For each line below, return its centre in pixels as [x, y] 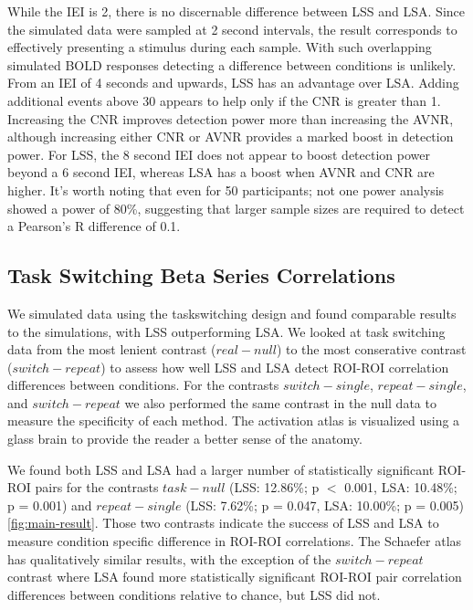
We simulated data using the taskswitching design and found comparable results [232, 313]
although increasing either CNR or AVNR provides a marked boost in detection [231, 137]
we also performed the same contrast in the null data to [280, 402]
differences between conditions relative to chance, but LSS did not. [194, 594]
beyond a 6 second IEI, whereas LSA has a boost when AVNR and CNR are [221, 172]
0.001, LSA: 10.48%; [401, 487]
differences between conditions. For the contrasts [143, 385]
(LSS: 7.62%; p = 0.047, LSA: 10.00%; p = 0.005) [325, 505]
